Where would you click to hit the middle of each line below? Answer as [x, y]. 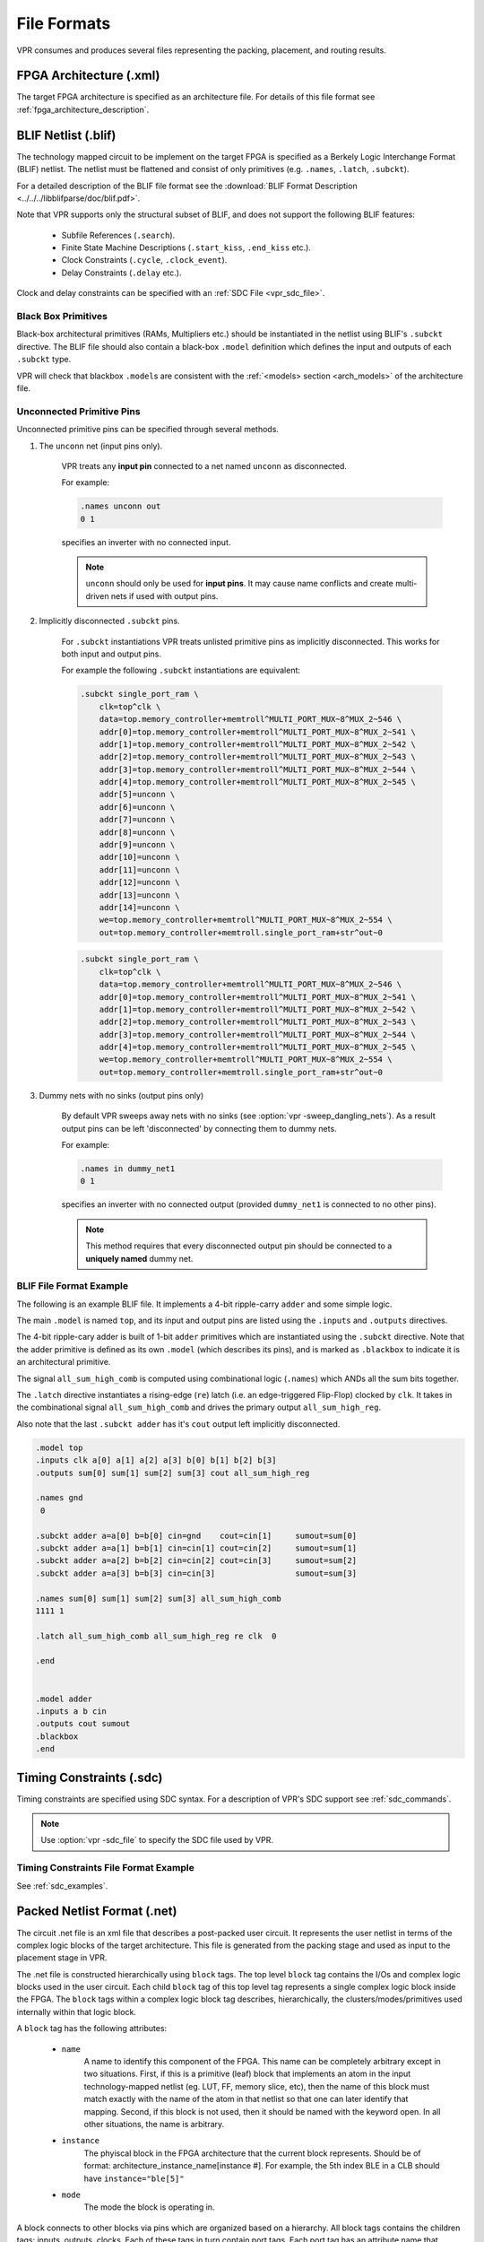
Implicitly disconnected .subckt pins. [109, 621]
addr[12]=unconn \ [139, 882]
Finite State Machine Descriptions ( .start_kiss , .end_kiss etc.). [186, 248]
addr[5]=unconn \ [137, 795]
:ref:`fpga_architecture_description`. [83, 109]
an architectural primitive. [64, 1362]
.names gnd [59, 1498]
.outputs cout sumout [83, 1724]
